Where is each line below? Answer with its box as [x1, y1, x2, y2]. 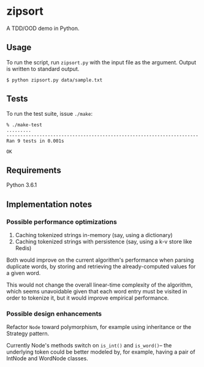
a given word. [6, 270, 41, 277]
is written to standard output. [6, 65, 80, 72]
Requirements [6, 165, 61, 175]
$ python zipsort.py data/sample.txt [6, 77, 103, 83]
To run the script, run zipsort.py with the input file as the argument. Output [6, 58, 197, 66]
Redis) [15, 244, 32, 252]
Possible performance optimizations [6, 218, 118, 226]
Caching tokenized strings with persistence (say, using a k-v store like [15, 238, 192, 246]
